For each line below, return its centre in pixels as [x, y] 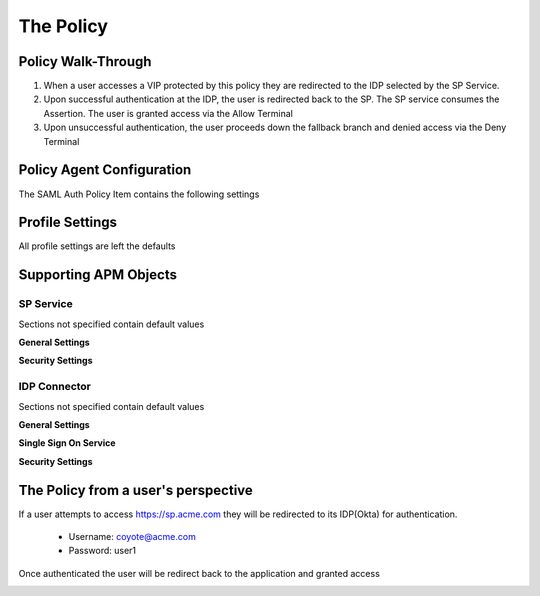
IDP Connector [55, 387]
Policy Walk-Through [85, 61]
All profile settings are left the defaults [97, 246]
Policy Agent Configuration [105, 170]
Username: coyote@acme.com [132, 536]
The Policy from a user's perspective [136, 490]
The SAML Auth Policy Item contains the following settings [139, 194]
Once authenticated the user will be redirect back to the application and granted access [199, 573]
